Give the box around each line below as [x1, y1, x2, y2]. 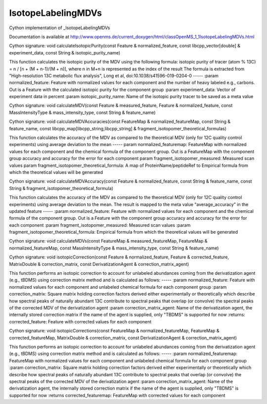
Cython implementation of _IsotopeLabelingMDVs [9, 25, 110, 31]
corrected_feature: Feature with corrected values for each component [9, 318, 152, 324]
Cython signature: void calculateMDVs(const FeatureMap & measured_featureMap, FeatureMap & [9, 238, 208, 244]
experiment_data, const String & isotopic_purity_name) [9, 50, 121, 55]
